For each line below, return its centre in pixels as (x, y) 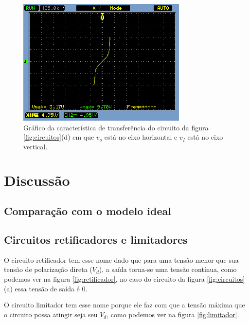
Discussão (37, 180)
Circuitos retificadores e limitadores (96, 239)
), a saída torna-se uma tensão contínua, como (168, 269)
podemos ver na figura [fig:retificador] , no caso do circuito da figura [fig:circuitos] (124, 278)
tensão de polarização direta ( (48, 269)
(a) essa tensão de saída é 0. (46, 288)
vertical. (36, 146)
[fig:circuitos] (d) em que (59, 137)
